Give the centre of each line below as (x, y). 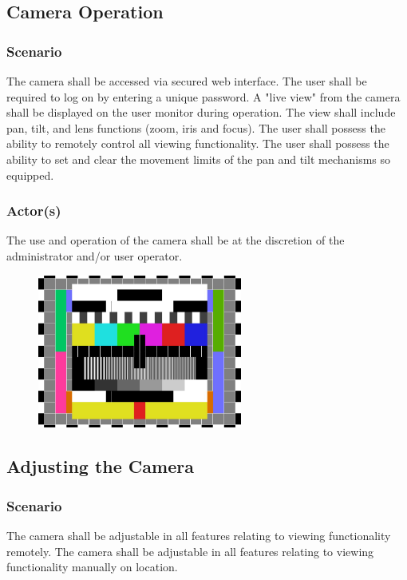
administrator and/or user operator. (95, 255)
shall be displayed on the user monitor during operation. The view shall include (201, 112)
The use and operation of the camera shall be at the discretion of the (176, 240)
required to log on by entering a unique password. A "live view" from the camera (203, 96)
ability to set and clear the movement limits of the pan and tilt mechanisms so (199, 159)
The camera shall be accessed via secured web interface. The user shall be (187, 81)
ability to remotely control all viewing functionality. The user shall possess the (198, 143)
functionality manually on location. (92, 567)
